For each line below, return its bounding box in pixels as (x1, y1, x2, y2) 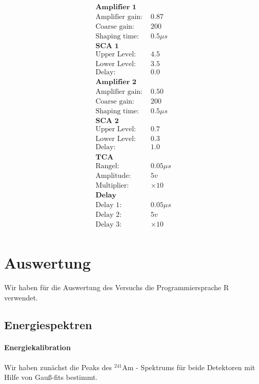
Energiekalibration (4, 342, 71, 353)
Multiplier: (95, 181, 129, 189)
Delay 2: (95, 211, 122, 218)
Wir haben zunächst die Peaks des (4, 361, 112, 372)
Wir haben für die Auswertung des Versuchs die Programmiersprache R (4, 281, 229, 292)
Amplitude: (95, 172, 131, 179)
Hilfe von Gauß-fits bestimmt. (4, 372, 98, 382)
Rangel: (95, 162, 119, 170)
